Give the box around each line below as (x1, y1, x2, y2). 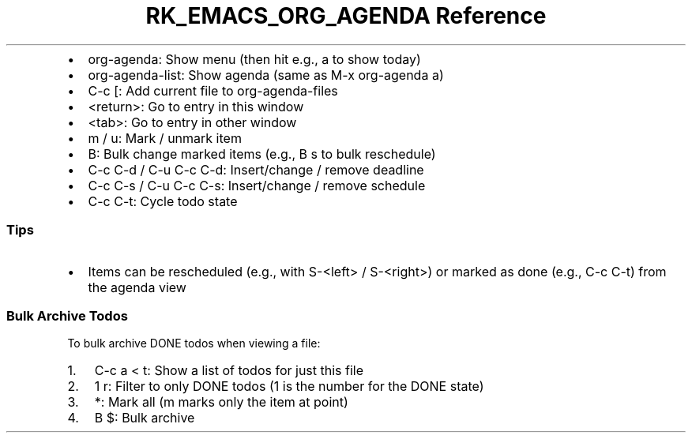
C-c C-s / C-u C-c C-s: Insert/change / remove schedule (88, 177, 426, 193)
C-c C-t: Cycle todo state (88, 193, 238, 209)
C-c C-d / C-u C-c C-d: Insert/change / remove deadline (88, 161, 424, 178)
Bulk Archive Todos (6, 307, 128, 324)
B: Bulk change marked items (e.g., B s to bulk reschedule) (88, 145, 436, 162)
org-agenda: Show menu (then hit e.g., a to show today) (88, 51, 421, 67)
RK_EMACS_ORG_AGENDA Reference (145, 2, 547, 29)
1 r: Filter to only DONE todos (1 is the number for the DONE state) (94, 378, 484, 395)
